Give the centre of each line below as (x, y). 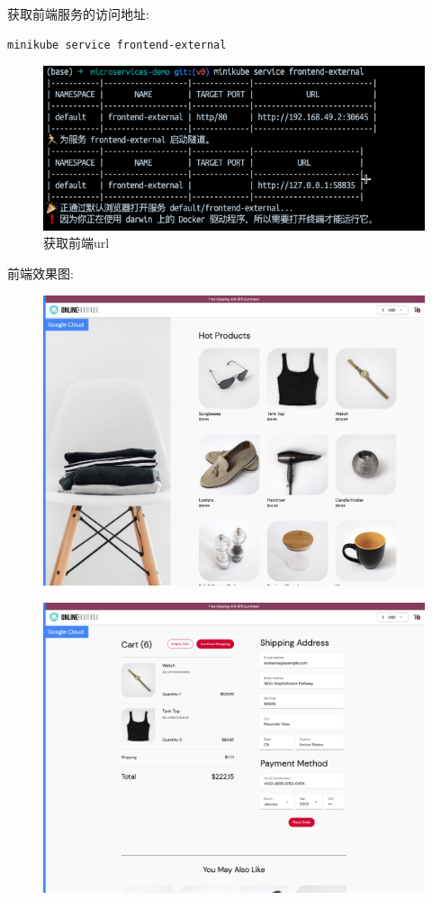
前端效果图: (40, 273)
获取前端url (76, 243)
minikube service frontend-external (117, 45)
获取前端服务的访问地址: (78, 14)
